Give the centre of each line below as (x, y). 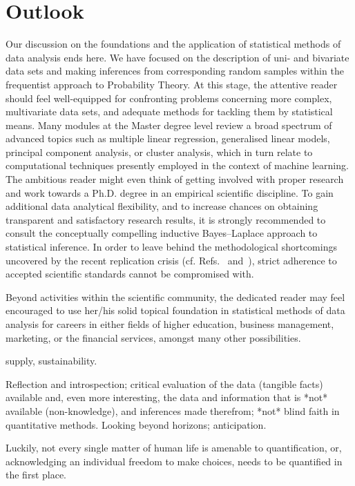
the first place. (36, 475)
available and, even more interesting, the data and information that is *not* (167, 397)
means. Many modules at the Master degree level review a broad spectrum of (169, 125)
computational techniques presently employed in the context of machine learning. (177, 165)
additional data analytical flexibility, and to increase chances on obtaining (162, 206)
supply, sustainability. (51, 361)
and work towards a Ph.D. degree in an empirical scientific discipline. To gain (170, 192)
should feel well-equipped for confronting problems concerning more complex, (169, 98)
